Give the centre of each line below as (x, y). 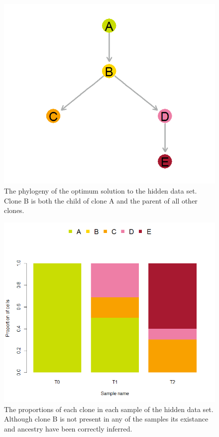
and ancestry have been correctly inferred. (68, 428)
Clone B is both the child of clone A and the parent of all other (101, 200)
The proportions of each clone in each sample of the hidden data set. (109, 409)
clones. (14, 210)
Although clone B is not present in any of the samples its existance (106, 419)
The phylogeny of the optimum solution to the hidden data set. (101, 190)
